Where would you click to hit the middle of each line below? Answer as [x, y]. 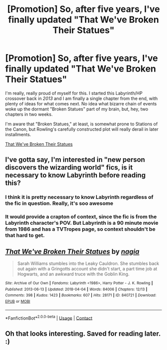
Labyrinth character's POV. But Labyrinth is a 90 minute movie [82, 223]
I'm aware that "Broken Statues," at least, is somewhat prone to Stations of [82, 124]
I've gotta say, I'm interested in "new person [75, 160]
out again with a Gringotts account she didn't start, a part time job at [87, 268]
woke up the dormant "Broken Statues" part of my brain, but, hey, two [77, 109]
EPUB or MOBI [18, 301]
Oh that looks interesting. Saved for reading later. [83, 333]
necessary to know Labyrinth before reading [75, 175]
